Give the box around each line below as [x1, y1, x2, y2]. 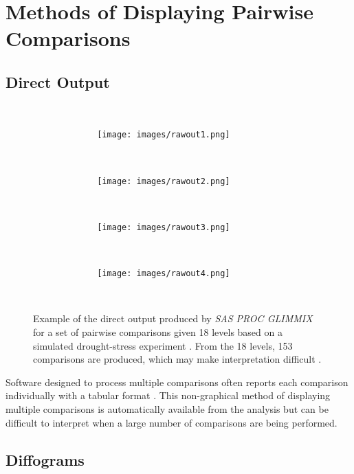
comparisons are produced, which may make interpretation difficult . [33, 352, 322, 366]
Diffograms [5, 449, 85, 470]
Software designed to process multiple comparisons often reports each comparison [5, 374, 349, 389]
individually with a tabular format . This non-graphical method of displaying [5, 388, 331, 403]
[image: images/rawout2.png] [97, 176, 230, 186]
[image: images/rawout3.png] [97, 222, 230, 232]
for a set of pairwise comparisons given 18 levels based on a [33, 324, 283, 339]
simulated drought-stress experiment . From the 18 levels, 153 [33, 338, 293, 352]
